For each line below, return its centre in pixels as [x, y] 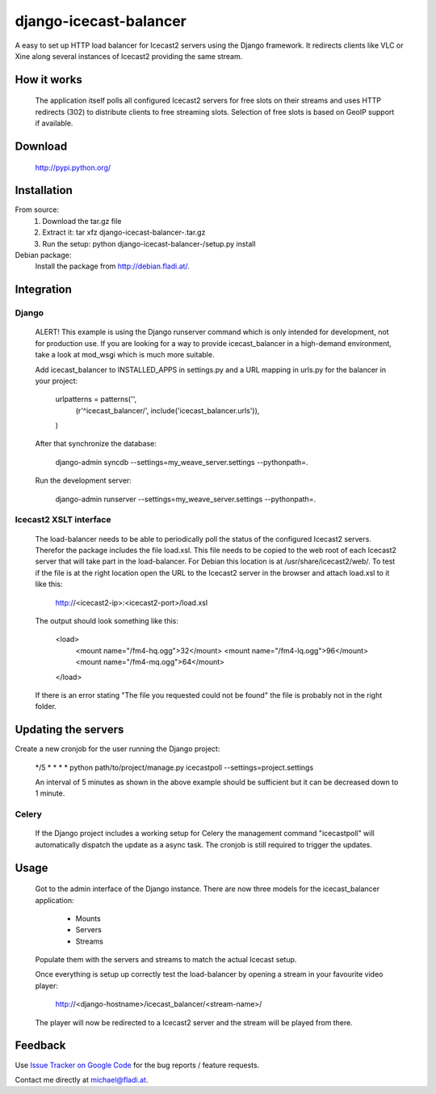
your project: [57, 381]
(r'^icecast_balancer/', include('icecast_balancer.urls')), [168, 410]
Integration [44, 290]
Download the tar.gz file [82, 221]
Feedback [40, 1046]
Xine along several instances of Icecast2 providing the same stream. [129, 56]
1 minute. [50, 793]
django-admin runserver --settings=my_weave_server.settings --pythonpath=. [186, 499]
